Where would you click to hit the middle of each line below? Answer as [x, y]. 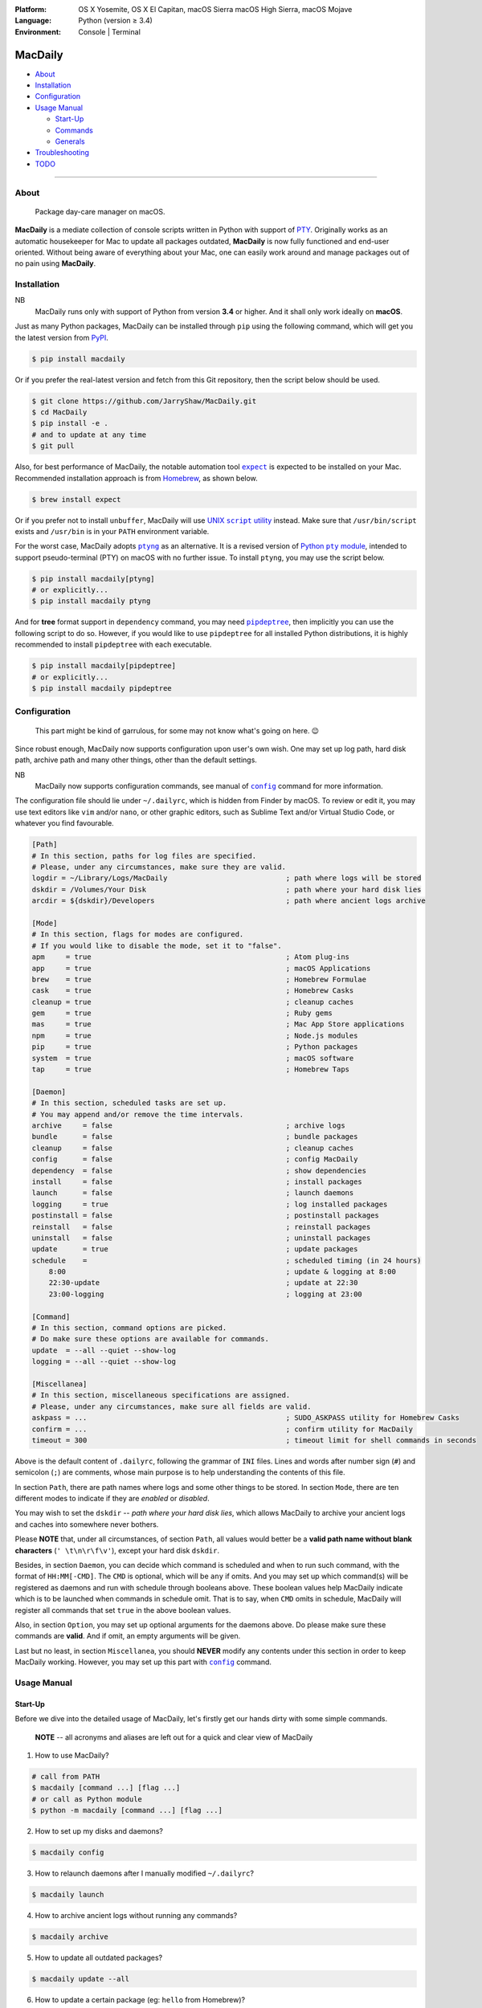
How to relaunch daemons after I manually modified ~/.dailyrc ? [145, 1873]
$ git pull [53, 446]
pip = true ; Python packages [195, 1047]
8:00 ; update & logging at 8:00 [223, 1272]
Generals [70, 141]
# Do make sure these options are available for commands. [150, 1339]
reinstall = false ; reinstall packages [201, 1226]
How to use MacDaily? [72, 1755]
